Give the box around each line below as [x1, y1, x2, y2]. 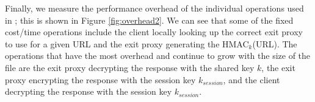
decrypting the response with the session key [5, 85, 172, 98]
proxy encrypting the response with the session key [5, 73, 196, 86]
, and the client [223, 73, 280, 86]
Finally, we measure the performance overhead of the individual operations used [5, 2, 304, 14]
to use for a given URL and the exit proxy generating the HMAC [5, 37, 249, 50]
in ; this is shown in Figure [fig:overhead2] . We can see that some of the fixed [5, 13, 294, 26]
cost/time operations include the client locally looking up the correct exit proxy [5, 25, 303, 38]
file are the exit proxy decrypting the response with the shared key [5, 61, 255, 73]
